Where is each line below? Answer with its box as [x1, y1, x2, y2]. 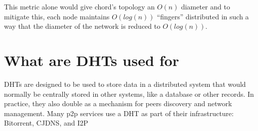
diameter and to [181, 1, 230, 11]
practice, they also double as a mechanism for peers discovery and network [4, 98, 232, 109]
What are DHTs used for [4, 50, 179, 70]
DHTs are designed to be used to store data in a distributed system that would [4, 78, 246, 89]
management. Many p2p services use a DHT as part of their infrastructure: [4, 108, 234, 118]
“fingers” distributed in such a [157, 11, 249, 21]
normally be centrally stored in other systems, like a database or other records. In [4, 88, 254, 99]
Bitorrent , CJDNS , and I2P [4, 118, 88, 128]
